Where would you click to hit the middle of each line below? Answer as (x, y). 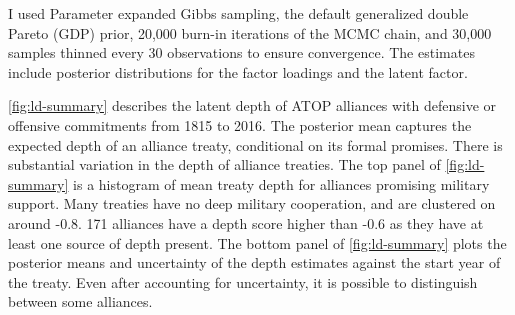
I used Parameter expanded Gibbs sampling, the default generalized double (238, 13)
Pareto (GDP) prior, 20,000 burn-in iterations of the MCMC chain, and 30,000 (250, 32)
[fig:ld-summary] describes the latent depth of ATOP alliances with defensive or (252, 105)
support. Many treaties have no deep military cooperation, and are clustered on (252, 203)
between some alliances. (80, 301)
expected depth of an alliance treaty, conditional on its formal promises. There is (255, 144)
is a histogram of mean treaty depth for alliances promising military (281, 183)
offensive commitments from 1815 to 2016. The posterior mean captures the (240, 124)
